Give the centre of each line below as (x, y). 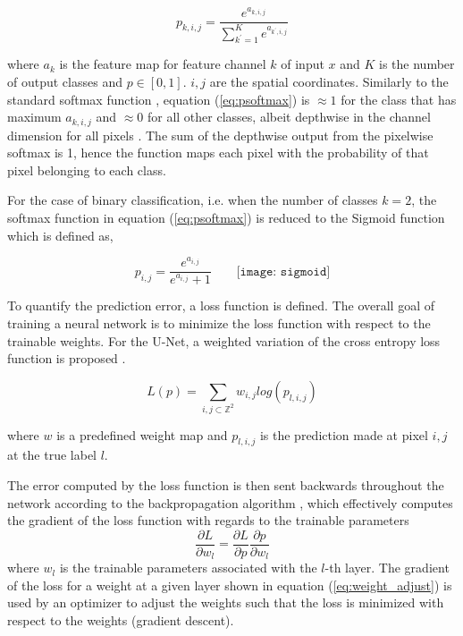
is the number (417, 64)
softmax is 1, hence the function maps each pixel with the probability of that (218, 153)
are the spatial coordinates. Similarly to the (329, 81)
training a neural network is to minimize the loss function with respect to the (219, 322)
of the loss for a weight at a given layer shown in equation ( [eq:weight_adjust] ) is (230, 585)
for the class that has (399, 99)
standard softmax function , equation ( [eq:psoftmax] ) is (159, 99)
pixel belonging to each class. (87, 170)
